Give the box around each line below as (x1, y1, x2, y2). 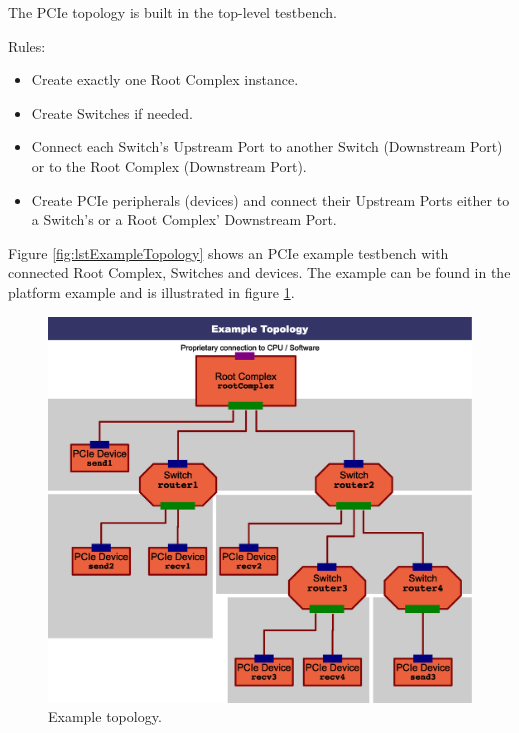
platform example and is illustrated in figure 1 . (8, 281, 295, 302)
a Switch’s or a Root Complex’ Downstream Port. (31, 209, 337, 230)
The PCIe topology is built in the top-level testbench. (8, 2, 337, 22)
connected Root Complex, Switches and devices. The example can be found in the (8, 262, 511, 283)
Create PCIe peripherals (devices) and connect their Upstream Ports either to (31, 189, 510, 210)
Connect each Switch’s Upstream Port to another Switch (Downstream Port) (31, 136, 503, 157)
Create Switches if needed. (31, 102, 193, 123)
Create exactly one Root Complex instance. (31, 69, 299, 90)
